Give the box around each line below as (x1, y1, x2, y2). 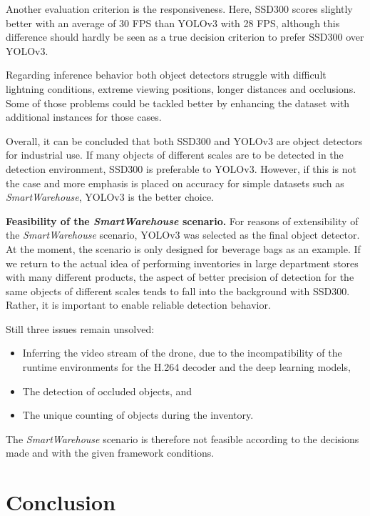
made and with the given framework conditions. (6, 445, 215, 460)
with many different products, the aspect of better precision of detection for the (6, 269, 354, 284)
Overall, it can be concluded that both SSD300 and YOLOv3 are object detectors (6, 133, 363, 148)
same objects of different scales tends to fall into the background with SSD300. (6, 283, 350, 298)
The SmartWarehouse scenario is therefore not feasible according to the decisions (6, 431, 359, 446)
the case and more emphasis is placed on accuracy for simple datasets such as (6, 175, 344, 190)
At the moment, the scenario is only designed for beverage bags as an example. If (6, 241, 361, 256)
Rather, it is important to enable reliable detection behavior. (6, 297, 271, 312)
